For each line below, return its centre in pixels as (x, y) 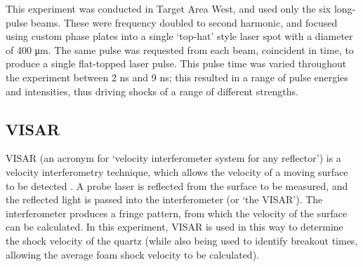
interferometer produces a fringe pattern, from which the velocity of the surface (177, 213)
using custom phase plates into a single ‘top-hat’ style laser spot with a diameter (179, 36)
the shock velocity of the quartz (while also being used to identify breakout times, (182, 240)
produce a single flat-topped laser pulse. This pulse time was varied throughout (176, 63)
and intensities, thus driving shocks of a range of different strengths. (152, 91)
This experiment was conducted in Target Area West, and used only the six (169, 8)
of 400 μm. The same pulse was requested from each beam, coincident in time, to (180, 49)
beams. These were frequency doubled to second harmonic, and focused (184, 22)
